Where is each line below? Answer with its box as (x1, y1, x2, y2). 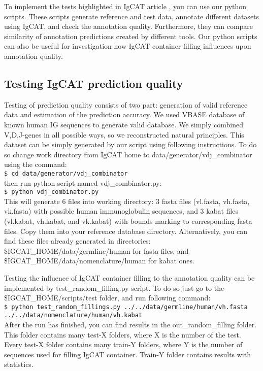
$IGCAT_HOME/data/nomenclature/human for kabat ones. (4, 255, 194, 266)
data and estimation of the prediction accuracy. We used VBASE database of (4, 109, 245, 120)
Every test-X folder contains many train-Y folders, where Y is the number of (4, 339, 243, 350)
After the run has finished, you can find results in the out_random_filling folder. (4, 319, 257, 330)
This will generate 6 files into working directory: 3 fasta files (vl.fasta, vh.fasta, (4, 195, 250, 206)
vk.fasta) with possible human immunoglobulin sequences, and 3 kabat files (4, 206, 238, 216)
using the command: (4, 159, 67, 170)
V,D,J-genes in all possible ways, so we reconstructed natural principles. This (4, 129, 244, 140)
